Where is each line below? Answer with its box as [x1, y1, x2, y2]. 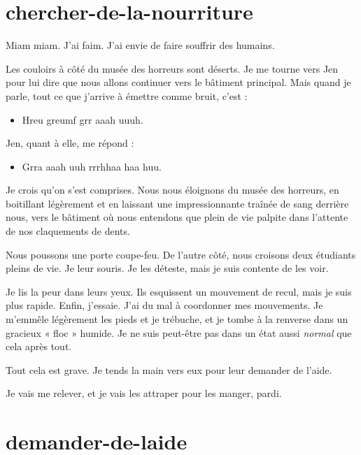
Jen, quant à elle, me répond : [6, 136, 134, 150]
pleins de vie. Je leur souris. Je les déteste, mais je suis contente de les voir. [6, 261, 329, 275]
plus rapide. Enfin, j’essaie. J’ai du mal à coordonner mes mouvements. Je [6, 298, 323, 312]
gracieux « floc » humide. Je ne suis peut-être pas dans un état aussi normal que [6, 325, 352, 340]
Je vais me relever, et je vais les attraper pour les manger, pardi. [6, 386, 282, 400]
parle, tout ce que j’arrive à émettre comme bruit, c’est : [6, 88, 248, 103]
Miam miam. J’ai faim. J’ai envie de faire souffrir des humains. [6, 38, 275, 52]
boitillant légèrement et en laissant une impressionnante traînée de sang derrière [6, 196, 349, 210]
